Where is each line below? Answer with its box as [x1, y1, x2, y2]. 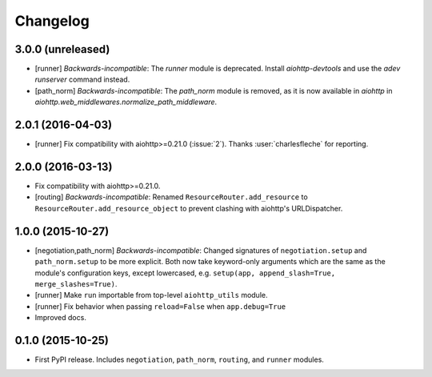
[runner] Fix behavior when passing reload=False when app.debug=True [34, 301, 286, 311]
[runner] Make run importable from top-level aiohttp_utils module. [34, 291, 268, 300]
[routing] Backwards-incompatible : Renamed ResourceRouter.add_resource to [34, 192, 308, 202]
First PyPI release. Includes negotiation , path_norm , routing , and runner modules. [34, 355, 324, 364]
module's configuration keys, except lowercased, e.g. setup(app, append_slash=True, [34, 268, 336, 278]
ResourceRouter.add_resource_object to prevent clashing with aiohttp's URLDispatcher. [34, 203, 343, 213]
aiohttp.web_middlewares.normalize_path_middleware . [34, 97, 218, 107]
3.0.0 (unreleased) [14, 42, 110, 56]
